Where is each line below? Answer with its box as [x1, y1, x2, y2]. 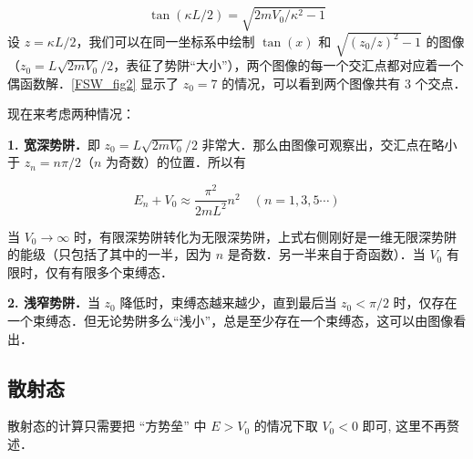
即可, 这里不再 [362, 416, 447, 435]
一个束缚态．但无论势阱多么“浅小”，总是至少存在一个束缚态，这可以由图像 [7, 310, 454, 329]
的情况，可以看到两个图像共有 [221, 73, 401, 92]
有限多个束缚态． [70, 262, 173, 281]
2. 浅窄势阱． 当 [7, 293, 100, 312]
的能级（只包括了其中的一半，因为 [7, 245, 211, 264]
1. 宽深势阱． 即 [7, 134, 100, 153]
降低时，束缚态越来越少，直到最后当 [119, 293, 337, 312]
